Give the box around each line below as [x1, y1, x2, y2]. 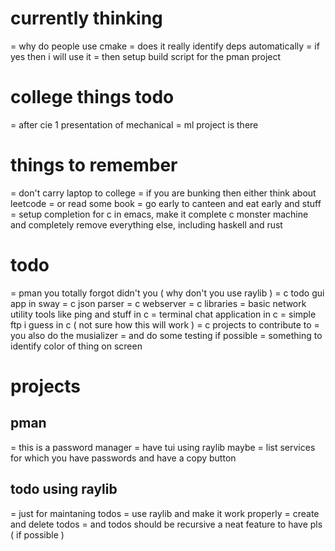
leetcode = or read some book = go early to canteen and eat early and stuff [10, 197, 322, 209]
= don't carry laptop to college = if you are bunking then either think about [10, 187, 317, 199]
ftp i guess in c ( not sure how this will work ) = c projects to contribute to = [10, 318, 320, 331]
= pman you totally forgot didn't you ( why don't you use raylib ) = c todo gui [10, 287, 325, 299]
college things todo [10, 86, 175, 109]
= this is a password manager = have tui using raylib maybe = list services [10, 441, 316, 453]
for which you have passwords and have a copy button [10, 452, 237, 464]
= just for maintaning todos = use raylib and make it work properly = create [10, 507, 320, 519]
